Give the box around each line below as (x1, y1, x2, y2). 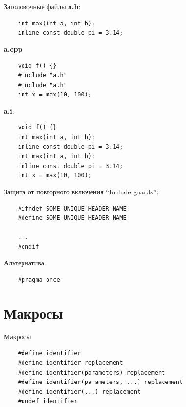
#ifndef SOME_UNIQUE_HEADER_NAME (18, 205, 127, 212)
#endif (18, 243, 39, 250)
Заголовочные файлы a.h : (4, 1, 81, 11)
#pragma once (18, 276, 60, 284)
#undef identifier (18, 398, 78, 405)
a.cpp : (4, 44, 24, 54)
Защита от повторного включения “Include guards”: (4, 186, 159, 196)
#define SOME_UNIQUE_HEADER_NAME (18, 215, 127, 222)
